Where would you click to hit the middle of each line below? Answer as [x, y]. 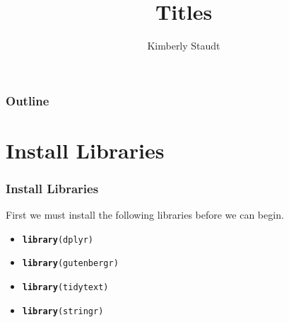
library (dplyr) [58, 240]
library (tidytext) [65, 288]
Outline [28, 100]
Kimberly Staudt [184, 46]
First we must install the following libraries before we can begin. [145, 215]
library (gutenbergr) [70, 264]
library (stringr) [63, 311]
